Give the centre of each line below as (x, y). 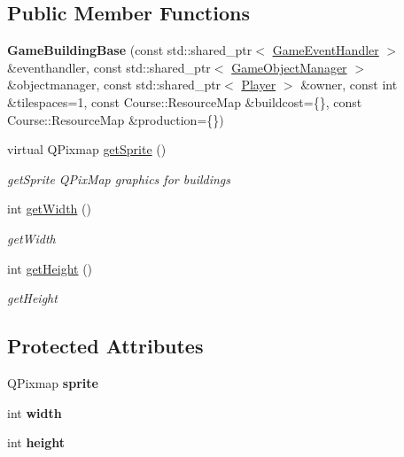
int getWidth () (49, 209)
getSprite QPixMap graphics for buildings (119, 178)
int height (36, 442)
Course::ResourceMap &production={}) (116, 119)
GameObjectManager (289, 67)
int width (35, 412)
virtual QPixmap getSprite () (87, 149)
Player (259, 85)
